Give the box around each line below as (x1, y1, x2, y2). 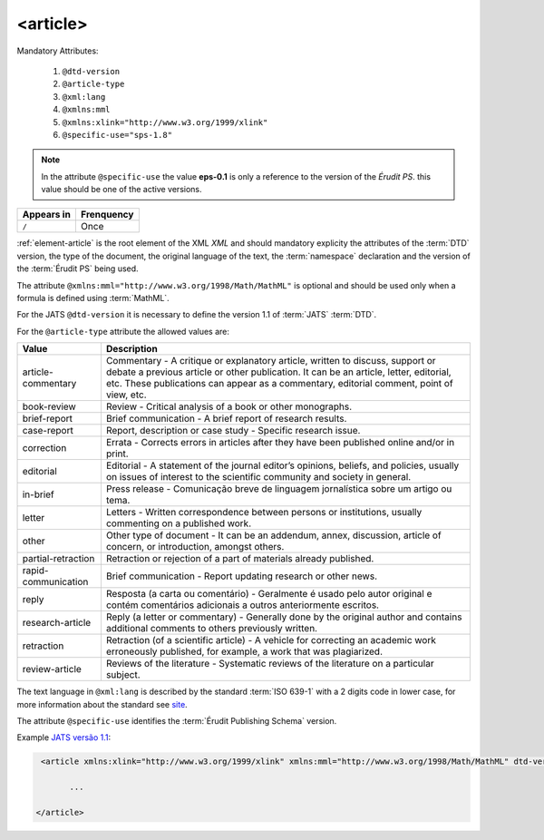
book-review (22, 400, 76, 413)
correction (22, 442, 67, 454)
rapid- (22, 564, 49, 577)
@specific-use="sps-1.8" (62, 130, 172, 140)
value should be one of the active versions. (41, 184, 203, 195)
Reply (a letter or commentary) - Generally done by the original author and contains (105, 610, 462, 623)
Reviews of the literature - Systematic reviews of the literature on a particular (105, 658, 434, 670)
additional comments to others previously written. (105, 622, 317, 635)
